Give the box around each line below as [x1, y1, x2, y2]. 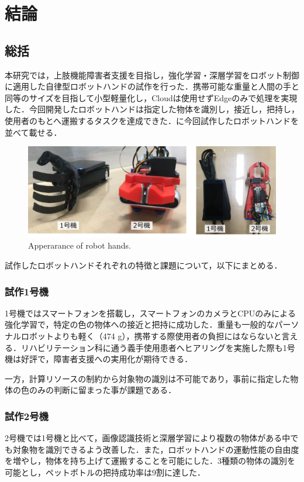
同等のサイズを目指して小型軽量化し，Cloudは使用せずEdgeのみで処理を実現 [5, 91, 298, 104]
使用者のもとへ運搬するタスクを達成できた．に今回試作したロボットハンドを [5, 114, 299, 126]
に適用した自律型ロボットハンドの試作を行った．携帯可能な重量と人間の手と [5, 80, 299, 92]
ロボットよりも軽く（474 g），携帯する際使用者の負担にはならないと [20, 330, 282, 342]
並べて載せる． [5, 126, 62, 138]
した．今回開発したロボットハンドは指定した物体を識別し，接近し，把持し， [5, 103, 299, 115]
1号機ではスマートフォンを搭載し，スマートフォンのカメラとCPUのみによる [5, 307, 296, 319]
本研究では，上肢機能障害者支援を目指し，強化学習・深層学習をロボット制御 [5, 68, 299, 81]
